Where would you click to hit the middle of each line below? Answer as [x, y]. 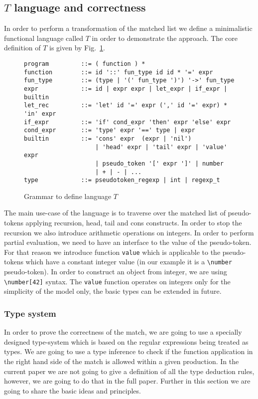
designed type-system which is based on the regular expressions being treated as [126, 341]
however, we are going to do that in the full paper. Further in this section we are [127, 381]
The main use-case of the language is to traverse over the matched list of [115, 213]
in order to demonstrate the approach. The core [165, 38]
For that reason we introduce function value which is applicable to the [112, 252]
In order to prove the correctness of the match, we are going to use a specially [123, 332]
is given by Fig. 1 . [77, 48]
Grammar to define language [68, 196]
